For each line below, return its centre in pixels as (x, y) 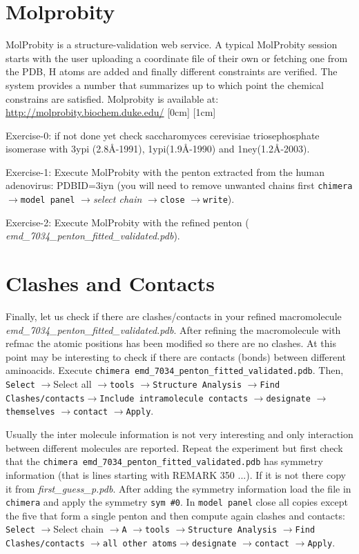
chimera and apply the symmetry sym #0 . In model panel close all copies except (177, 502)
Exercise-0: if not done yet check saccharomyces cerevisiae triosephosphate (163, 135)
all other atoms (140, 544)
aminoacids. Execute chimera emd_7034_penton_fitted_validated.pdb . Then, (175, 370)
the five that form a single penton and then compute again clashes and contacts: (175, 515)
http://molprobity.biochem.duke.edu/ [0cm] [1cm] (111, 112)
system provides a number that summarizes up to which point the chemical (165, 85)
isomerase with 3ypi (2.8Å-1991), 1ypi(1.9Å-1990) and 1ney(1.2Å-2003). (158, 149)
